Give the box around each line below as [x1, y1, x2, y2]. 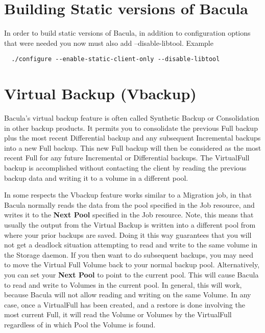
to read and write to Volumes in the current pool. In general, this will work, [4, 279, 242, 290]
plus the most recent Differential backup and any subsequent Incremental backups [4, 132, 261, 143]
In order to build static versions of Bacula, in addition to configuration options [4, 27, 251, 38]
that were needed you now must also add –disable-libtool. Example [4, 37, 213, 48]
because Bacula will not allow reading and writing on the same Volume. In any [4, 289, 251, 300]
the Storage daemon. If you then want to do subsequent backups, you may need [4, 249, 253, 260]
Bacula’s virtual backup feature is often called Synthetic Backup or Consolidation [4, 113, 259, 123]
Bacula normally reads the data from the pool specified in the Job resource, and [4, 199, 255, 210]
